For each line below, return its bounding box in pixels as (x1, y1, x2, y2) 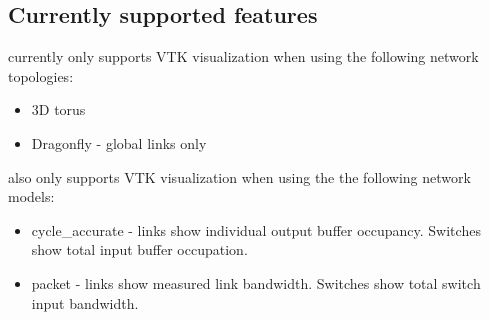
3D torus (31, 99, 86, 120)
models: (8, 186, 55, 207)
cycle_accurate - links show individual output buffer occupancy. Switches (31, 219, 481, 240)
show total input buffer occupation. (31, 239, 248, 260)
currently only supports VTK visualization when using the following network (8, 46, 479, 67)
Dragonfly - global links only (31, 132, 207, 153)
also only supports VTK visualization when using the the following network (8, 166, 471, 187)
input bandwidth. (31, 292, 139, 313)
